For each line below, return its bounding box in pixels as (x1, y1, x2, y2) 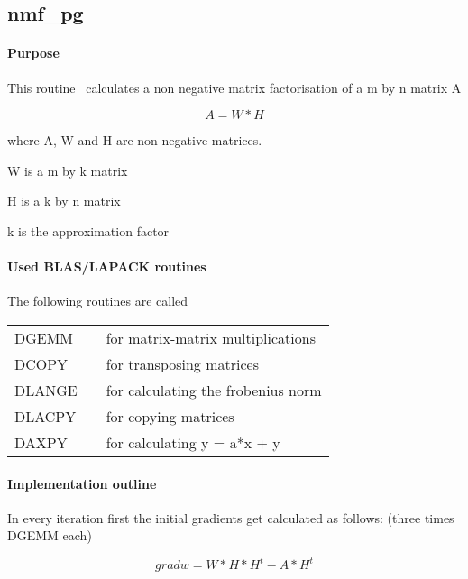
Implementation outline (7, 473, 157, 492)
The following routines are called (7, 291, 188, 310)
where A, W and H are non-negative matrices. (7, 131, 262, 150)
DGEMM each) (7, 526, 92, 545)
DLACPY (14, 405, 77, 427)
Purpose (7, 43, 60, 62)
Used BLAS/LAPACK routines (7, 257, 206, 276)
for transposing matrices (106, 353, 259, 374)
